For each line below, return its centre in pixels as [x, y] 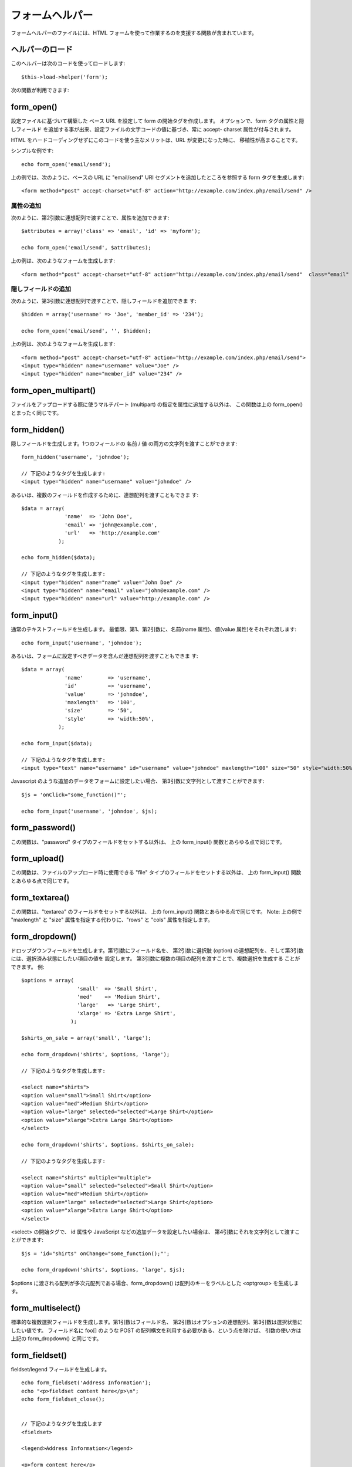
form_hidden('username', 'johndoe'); [76, 457]
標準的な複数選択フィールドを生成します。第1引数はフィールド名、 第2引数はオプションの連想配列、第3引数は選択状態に [157, 1322]
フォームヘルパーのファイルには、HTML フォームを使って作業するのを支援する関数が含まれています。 [134, 33]
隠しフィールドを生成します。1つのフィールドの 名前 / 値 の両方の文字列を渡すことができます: [124, 444]
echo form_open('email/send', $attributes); [87, 247]
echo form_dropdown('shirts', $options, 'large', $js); [103, 1270]
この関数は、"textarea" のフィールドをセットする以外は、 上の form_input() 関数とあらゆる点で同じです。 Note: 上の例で [156, 911]
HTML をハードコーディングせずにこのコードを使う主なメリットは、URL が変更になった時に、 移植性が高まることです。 [156, 140]
